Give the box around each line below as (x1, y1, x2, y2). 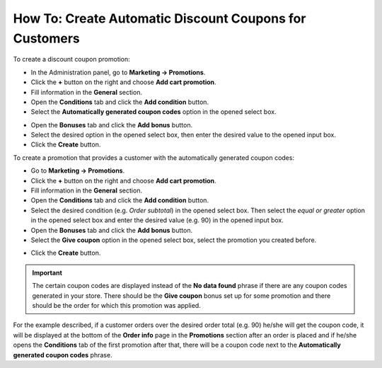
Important (32, 268, 63, 277)
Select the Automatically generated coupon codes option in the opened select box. (30, 108, 277, 116)
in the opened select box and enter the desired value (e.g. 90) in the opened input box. (30, 216, 284, 224)
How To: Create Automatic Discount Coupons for (13, 11, 306, 26)
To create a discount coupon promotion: (13, 55, 130, 64)
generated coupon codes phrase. (13, 350, 112, 359)
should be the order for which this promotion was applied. (32, 301, 201, 309)
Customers (13, 30, 81, 46)
